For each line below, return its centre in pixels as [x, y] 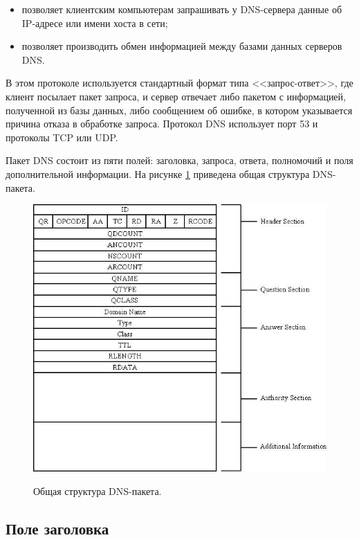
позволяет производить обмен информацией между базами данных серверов [182, 46]
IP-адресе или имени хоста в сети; [95, 22]
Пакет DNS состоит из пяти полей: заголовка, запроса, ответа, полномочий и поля [179, 160]
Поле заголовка [57, 528]
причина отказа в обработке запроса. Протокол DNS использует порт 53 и [162, 124]
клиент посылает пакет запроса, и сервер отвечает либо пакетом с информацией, [176, 96]
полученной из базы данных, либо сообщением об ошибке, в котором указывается [179, 110]
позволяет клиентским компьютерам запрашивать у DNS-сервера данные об [182, 9]
